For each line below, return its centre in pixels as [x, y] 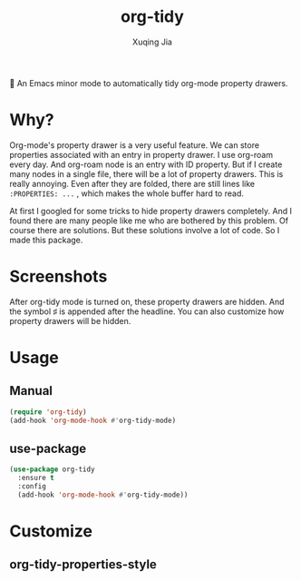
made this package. [46, 240]
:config [32, 487]
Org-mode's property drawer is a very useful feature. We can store [135, 145]
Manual [31, 391]
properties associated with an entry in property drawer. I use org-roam [141, 154]
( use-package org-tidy [52, 469]
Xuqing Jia [152, 42]
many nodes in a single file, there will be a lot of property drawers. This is [146, 173]
